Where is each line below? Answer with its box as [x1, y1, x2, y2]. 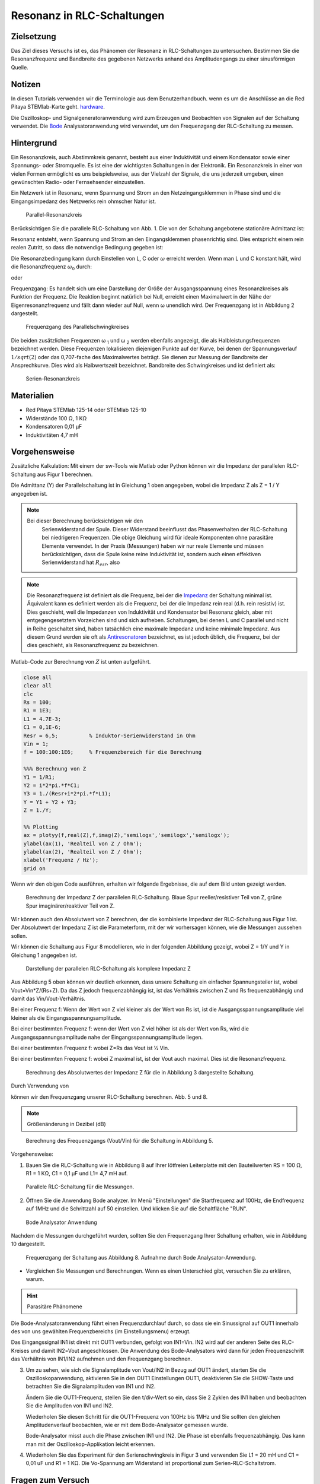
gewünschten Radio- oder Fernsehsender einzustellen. [11, 179, 145, 185]
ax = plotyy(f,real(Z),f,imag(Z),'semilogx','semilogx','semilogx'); [23, 832, 230, 839]
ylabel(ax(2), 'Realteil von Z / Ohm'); [23, 849, 142, 855]
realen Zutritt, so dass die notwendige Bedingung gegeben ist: [11, 244, 164, 251]
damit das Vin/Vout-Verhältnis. [11, 995, 86, 1003]
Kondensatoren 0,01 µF [25, 423, 82, 430]
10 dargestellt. [11, 1241, 46, 1248]
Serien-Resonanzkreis [25, 375, 80, 382]
